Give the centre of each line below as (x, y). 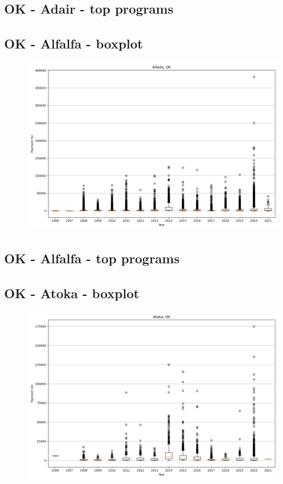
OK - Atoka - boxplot (72, 293)
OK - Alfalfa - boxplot (74, 43)
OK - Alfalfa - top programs (92, 258)
